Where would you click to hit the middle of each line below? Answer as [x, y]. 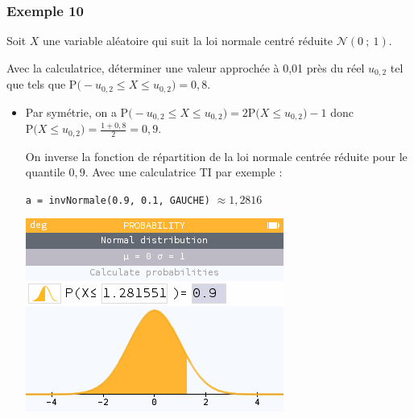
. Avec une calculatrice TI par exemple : [184, 172]
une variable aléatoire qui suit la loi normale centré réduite [188, 41]
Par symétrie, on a [71, 112]
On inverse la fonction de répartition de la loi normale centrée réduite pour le [216, 156]
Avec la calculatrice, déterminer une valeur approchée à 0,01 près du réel [186, 67]
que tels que [36, 84]
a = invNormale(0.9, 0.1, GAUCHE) [118, 200]
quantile [45, 172]
